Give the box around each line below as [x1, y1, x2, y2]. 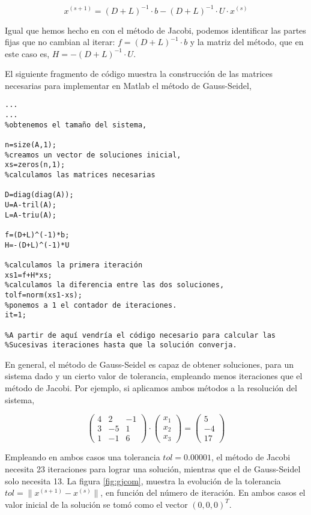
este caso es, [5, 47, 50, 59]
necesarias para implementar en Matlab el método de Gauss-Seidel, [5, 79, 252, 91]
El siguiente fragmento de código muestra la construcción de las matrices [5, 67, 273, 80]
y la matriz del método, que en [190, 35, 304, 48]
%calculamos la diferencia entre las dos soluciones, [5, 281, 225, 290]
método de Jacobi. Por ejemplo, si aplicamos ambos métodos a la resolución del [5, 382, 297, 394]
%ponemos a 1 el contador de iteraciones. [5, 300, 177, 309]
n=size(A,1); [5, 141, 56, 150]
